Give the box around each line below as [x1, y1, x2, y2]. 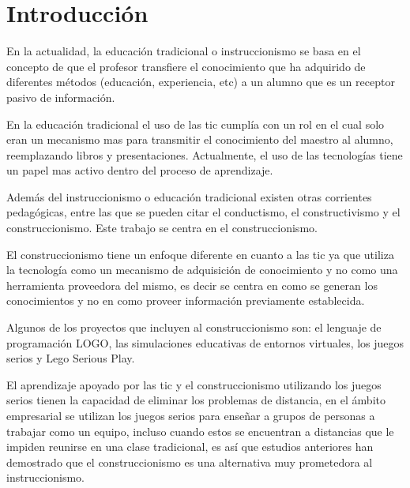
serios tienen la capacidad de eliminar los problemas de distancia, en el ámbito [6, 392, 386, 408]
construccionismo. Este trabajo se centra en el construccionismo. [6, 220, 318, 236]
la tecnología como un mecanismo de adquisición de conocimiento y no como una [6, 261, 398, 278]
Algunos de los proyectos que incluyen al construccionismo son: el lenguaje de [6, 319, 382, 336]
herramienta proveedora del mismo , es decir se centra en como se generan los [6, 276, 378, 293]
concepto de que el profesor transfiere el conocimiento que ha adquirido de [6, 58, 366, 74]
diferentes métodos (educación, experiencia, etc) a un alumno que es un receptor [6, 73, 395, 90]
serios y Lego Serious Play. [6, 350, 135, 366]
